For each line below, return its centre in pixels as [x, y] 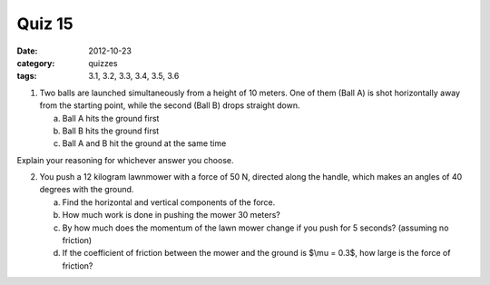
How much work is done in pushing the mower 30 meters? [171, 215]
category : [36, 63]
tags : [27, 76]
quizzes [103, 63]
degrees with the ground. [87, 190]
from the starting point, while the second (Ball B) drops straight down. [170, 105]
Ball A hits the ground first [111, 118]
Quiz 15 [45, 24]
